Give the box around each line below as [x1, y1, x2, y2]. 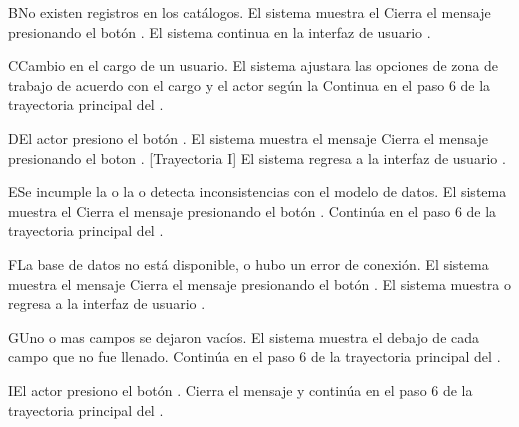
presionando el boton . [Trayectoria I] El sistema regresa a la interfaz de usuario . [8, 147, 506, 168]
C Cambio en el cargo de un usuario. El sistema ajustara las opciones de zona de [8, 55, 498, 76]
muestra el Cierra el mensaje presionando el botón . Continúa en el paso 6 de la [8, 200, 497, 221]
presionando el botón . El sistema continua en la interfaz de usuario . [8, 21, 431, 42]
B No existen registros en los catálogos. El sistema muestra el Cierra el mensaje [8, 2, 491, 22]
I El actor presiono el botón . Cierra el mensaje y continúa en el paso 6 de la [8, 379, 473, 400]
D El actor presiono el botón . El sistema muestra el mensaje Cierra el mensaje [8, 127, 488, 148]
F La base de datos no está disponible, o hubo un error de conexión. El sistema [8, 253, 489, 274]
